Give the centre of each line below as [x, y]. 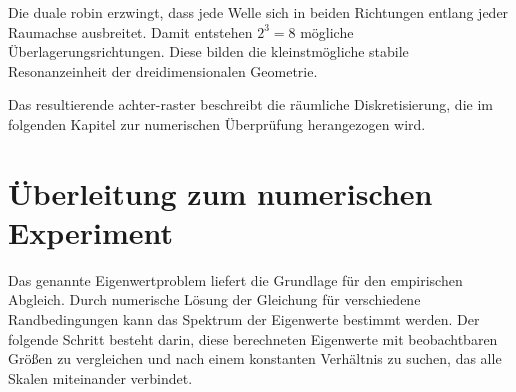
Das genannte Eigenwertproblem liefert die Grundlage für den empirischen [235, 279]
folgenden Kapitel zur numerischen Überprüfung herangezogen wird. [217, 123]
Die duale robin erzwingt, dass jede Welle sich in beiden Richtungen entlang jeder [258, 12]
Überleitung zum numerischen [220, 192]
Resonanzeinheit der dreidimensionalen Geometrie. [163, 70]
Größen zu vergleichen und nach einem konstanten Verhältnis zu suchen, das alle [255, 358]
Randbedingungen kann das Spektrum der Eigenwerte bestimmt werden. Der [244, 319]
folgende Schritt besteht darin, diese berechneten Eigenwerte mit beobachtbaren [253, 338]
